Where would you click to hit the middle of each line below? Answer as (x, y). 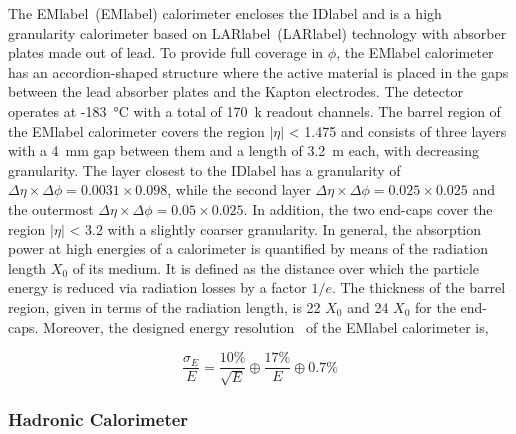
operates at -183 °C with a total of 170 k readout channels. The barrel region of (254, 110)
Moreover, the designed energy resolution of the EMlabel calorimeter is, (266, 326)
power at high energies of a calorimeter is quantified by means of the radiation (248, 248)
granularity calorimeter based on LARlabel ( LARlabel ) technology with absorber (257, 32)
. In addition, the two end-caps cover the (368, 208)
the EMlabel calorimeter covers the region (136, 130)
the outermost (51, 208)
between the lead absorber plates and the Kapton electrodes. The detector (235, 91)
